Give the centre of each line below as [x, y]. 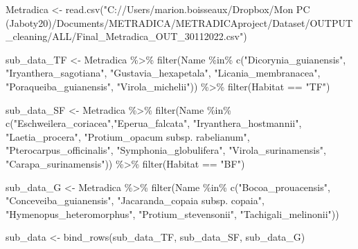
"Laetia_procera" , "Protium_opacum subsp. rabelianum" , [128, 136]
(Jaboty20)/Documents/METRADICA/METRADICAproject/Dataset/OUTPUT [179, 22]
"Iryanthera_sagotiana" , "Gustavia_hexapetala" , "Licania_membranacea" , [163, 73]
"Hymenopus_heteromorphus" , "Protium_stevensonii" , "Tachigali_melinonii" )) [172, 213]
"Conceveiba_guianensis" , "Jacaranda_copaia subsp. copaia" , [135, 200]
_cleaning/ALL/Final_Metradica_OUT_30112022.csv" [125, 36]
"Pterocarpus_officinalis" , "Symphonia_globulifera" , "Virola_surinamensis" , [166, 150]
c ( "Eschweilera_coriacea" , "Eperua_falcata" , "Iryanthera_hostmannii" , [154, 123]
